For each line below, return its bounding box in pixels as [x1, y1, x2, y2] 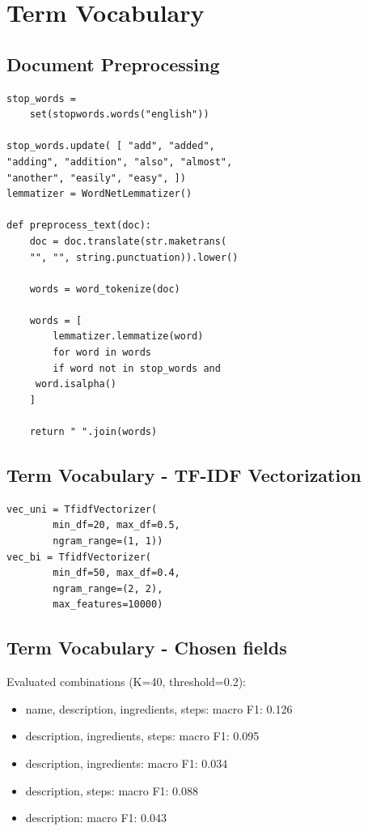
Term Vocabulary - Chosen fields [6, 635, 287, 660]
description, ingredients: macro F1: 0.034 [25, 754, 228, 771]
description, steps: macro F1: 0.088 [25, 782, 199, 799]
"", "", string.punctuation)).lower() [29, 251, 239, 263]
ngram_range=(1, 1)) [53, 535, 163, 548]
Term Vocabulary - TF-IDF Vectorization [6, 462, 362, 488]
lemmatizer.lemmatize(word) [53, 330, 204, 343]
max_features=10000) [53, 599, 163, 611]
